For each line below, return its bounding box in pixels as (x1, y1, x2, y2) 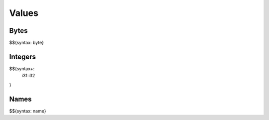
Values (9, 7, 38, 18)
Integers (9, 52, 36, 61)
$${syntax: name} (9, 108, 46, 114)
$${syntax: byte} (9, 40, 44, 46)
